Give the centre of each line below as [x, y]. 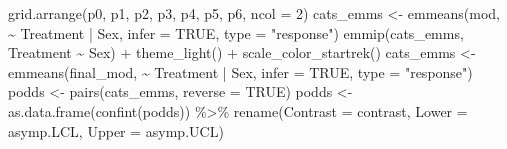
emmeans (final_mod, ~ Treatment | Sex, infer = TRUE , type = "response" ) [240, 71]
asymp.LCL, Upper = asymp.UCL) [116, 130]
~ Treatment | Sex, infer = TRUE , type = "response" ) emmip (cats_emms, [236, 32]
